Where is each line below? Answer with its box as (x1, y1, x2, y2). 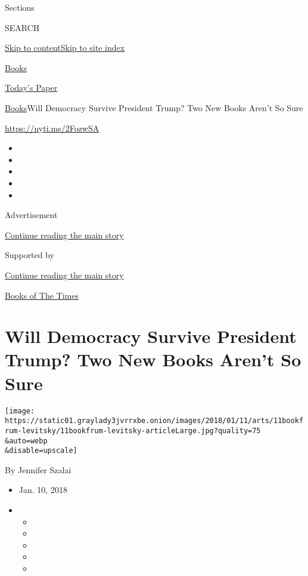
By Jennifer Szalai (5, 463, 71, 476)
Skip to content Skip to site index (5, 41, 125, 54)
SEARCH (5, 21, 40, 33)
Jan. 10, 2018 (18, 483, 67, 496)
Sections (5, 1, 35, 13)
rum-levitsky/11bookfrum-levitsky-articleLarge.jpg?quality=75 (5, 426, 261, 435)
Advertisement (5, 209, 58, 221)
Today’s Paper (5, 81, 58, 94)
